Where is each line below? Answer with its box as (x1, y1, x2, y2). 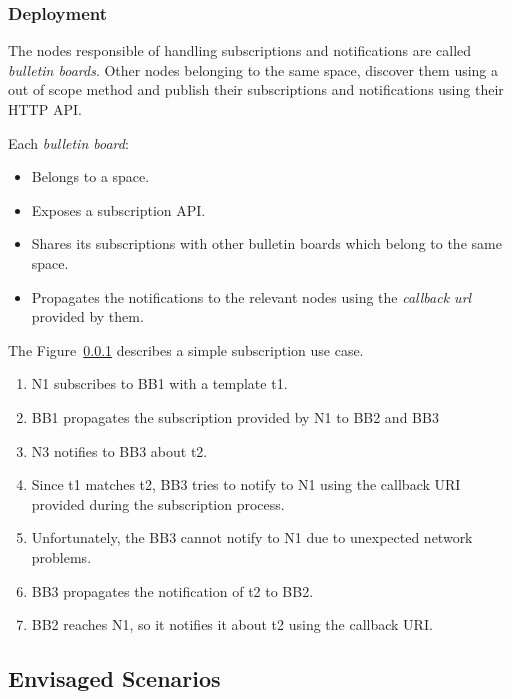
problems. (31, 546, 92, 567)
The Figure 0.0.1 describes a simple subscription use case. (8, 339, 364, 360)
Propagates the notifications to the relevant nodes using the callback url (31, 286, 472, 307)
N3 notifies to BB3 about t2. (31, 440, 208, 461)
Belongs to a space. (31, 166, 150, 187)
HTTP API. (8, 99, 82, 119)
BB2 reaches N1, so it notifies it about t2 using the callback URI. (31, 614, 433, 635)
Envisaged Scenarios (8, 663, 221, 694)
